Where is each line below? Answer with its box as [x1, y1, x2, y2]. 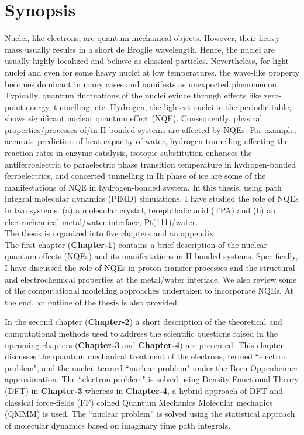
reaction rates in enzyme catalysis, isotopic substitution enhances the [5, 147, 252, 159]
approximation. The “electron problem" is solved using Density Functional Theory [5, 373, 299, 385]
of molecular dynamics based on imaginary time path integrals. [5, 419, 231, 431]
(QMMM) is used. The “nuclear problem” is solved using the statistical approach [5, 407, 295, 420]
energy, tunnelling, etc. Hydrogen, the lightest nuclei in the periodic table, [26, 100, 292, 113]
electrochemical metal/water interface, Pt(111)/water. [5, 215, 198, 227]
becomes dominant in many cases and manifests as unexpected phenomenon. [5, 77, 279, 90]
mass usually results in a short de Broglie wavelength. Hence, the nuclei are [5, 43, 275, 55]
